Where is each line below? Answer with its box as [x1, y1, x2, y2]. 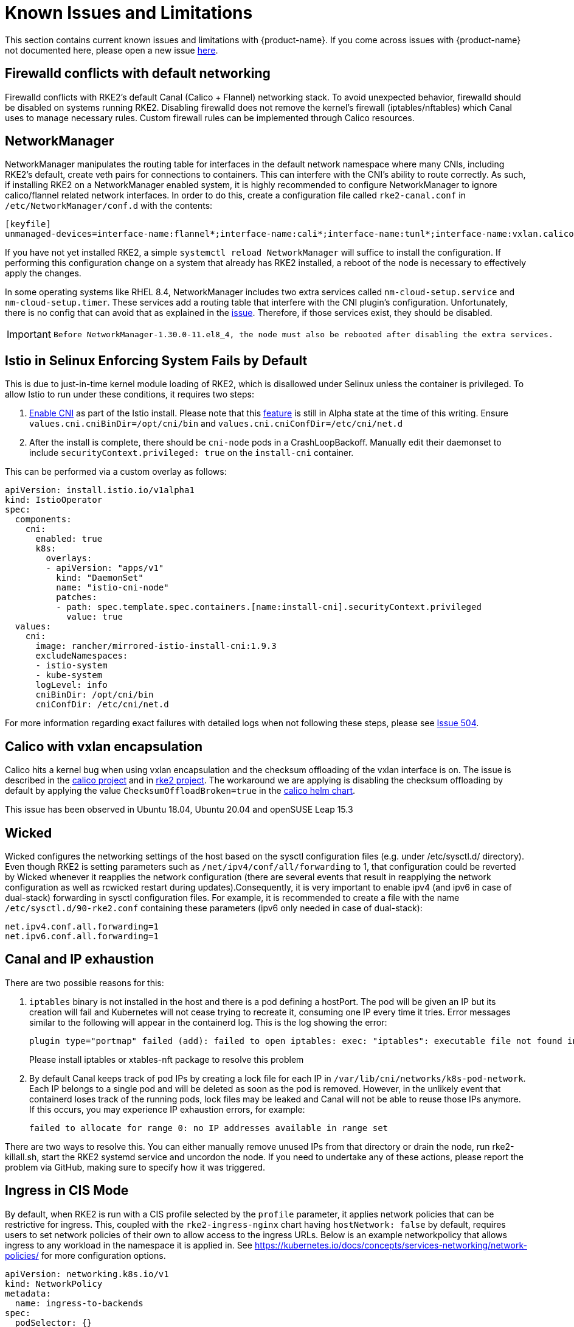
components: [15, 514, 72, 525]
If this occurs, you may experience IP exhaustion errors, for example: [29, 1104, 305, 1115]
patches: [56, 592, 97, 603]
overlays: [46, 553, 92, 564]
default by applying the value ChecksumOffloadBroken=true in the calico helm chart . [5, 785, 356, 796]
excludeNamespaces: [35, 651, 128, 661]
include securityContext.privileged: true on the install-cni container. [29, 447, 354, 458]
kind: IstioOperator [5, 495, 103, 505]
